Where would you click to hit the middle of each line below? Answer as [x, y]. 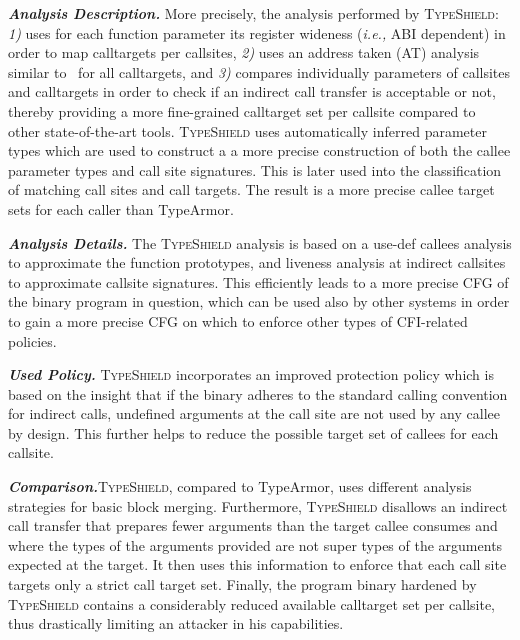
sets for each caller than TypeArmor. [121, 208]
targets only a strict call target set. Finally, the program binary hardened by [242, 584]
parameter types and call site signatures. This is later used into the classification [255, 169]
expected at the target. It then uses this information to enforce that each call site [257, 564]
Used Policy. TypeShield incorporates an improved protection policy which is [251, 374]
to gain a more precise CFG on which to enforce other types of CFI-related [238, 320]
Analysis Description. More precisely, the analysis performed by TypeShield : [253, 13]
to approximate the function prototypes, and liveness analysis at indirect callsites [257, 262]
